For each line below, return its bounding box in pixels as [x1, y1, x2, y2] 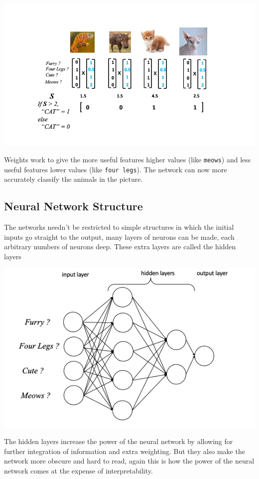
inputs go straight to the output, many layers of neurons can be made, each [4, 231, 235, 242]
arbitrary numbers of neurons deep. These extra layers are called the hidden [4, 241, 236, 252]
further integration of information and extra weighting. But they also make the [4, 446, 245, 456]
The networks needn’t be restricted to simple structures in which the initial [4, 222, 234, 232]
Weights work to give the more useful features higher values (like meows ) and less [4, 154, 251, 165]
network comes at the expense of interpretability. [4, 465, 153, 476]
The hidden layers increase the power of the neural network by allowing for [4, 436, 233, 447]
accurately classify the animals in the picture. [4, 174, 143, 184]
